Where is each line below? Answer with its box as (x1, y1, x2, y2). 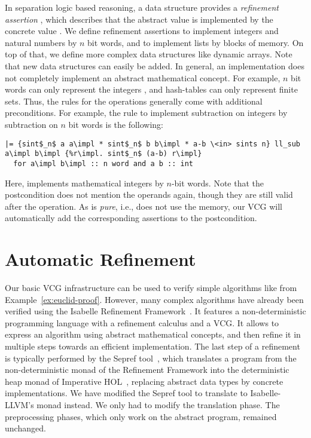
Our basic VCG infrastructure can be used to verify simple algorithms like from (5, 281, 297, 293)
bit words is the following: (68, 118, 164, 130)
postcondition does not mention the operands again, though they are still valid (5, 188, 293, 201)
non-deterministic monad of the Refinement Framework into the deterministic (5, 363, 289, 376)
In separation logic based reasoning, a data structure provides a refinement (5, 1, 279, 13)
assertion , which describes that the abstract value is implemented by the (5, 13, 273, 25)
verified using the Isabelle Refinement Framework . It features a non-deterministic (5, 305, 306, 317)
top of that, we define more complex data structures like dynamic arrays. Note (5, 48, 292, 60)
